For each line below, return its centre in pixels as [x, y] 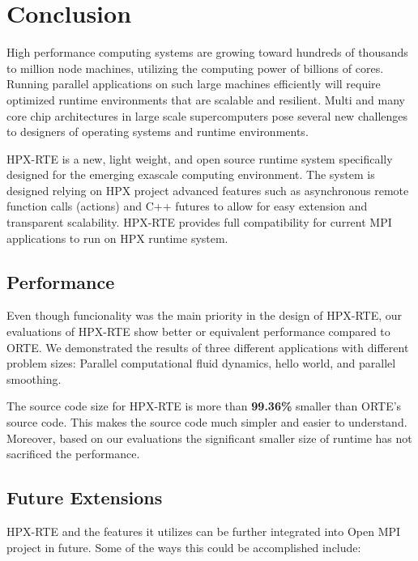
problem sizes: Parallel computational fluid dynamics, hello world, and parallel [201, 363]
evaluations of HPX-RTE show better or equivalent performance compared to [198, 331]
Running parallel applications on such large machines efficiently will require [194, 84]
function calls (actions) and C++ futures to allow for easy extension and [187, 206]
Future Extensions [85, 497]
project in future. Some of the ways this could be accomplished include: [184, 547]
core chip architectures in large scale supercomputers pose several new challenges [207, 115]
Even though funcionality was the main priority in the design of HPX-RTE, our [204, 315]
